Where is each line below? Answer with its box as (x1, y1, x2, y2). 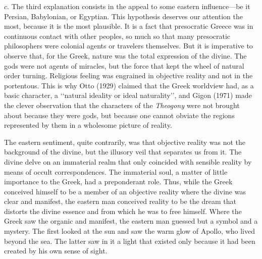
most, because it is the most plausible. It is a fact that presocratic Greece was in (4, 21, 253, 31)
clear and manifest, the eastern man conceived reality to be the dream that (4, 196, 236, 206)
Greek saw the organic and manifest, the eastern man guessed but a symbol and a (4, 216, 258, 226)
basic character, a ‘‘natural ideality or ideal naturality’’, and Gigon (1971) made (4, 90, 252, 100)
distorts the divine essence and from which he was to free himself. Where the (4, 205, 242, 216)
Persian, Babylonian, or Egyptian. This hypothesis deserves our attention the (4, 11, 243, 21)
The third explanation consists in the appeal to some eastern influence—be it (11, 1, 250, 11)
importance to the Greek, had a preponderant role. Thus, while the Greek (4, 176, 233, 187)
